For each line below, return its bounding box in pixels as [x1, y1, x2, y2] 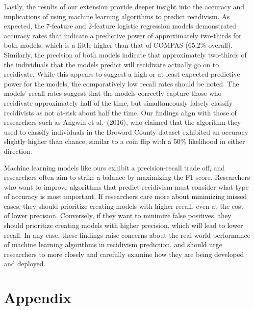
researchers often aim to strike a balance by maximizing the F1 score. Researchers [4, 172, 250, 182]
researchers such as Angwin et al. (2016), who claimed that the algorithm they [4, 117, 241, 127]
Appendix [4, 287, 72, 308]
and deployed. [4, 258, 46, 269]
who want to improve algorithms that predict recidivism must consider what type [4, 181, 249, 192]
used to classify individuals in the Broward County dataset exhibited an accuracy [4, 126, 249, 137]
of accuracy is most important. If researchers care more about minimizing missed [4, 191, 247, 201]
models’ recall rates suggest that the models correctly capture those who [4, 88, 222, 98]
